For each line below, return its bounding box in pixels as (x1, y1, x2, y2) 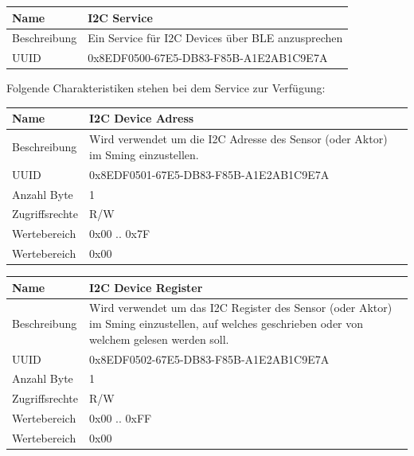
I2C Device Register (88, 279, 203, 295)
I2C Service (88, 9, 153, 25)
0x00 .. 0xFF (88, 410, 152, 427)
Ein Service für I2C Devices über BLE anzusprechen (88, 29, 343, 46)
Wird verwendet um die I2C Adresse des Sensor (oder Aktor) (88, 131, 388, 147)
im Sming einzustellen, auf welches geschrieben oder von (88, 315, 364, 332)
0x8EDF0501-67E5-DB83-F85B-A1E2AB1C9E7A (88, 166, 330, 182)
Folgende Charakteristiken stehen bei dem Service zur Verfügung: (6, 80, 326, 96)
